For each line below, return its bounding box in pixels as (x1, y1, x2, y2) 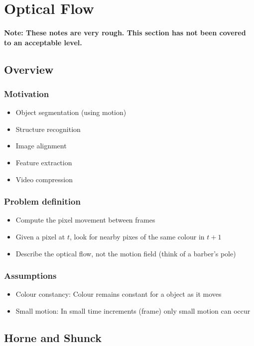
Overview (4, 61, 54, 77)
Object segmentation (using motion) (15, 107, 127, 117)
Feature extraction (15, 157, 72, 167)
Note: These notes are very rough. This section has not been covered (4, 27, 246, 37)
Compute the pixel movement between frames (15, 215, 155, 225)
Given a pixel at (15, 231, 65, 241)
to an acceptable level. (4, 37, 82, 47)
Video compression (15, 174, 73, 184)
